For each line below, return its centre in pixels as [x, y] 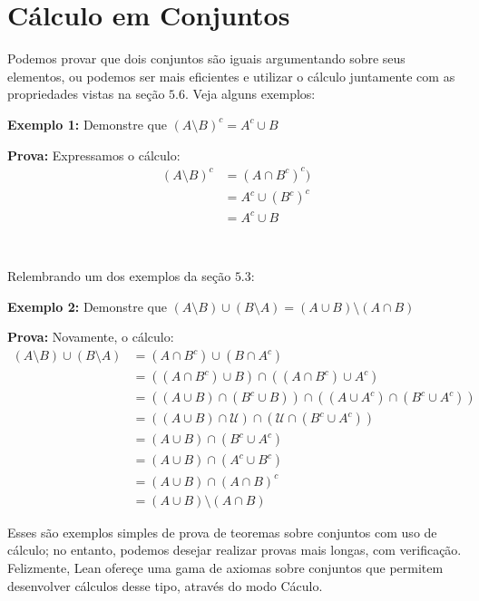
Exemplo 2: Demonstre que [87, 306]
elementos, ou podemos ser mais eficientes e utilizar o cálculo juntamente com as [231, 76]
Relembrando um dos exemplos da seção [119, 276]
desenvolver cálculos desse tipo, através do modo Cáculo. [165, 585]
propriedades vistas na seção [86, 94]
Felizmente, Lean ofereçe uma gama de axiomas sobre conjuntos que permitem [225, 567]
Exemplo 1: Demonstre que [87, 124]
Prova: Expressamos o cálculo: [94, 155]
